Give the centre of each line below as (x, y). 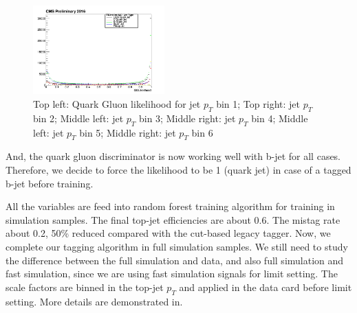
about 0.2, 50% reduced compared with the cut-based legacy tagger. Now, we (168, 233)
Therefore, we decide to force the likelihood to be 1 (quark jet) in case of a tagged (178, 169)
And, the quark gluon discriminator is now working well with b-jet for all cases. (173, 156)
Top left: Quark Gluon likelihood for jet (117, 103)
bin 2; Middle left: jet (78, 118)
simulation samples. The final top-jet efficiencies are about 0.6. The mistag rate (173, 219)
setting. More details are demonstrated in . (94, 301)
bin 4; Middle (280, 118)
